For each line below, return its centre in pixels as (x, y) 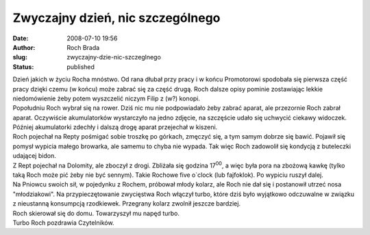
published (81, 67)
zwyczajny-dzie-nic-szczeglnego (114, 57)
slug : (20, 57)
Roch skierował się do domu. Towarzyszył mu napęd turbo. (96, 213)
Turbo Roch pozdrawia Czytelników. (63, 223)
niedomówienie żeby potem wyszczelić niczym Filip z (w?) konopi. (107, 98)
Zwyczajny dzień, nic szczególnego (116, 18)
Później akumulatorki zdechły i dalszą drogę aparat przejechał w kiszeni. (115, 127)
